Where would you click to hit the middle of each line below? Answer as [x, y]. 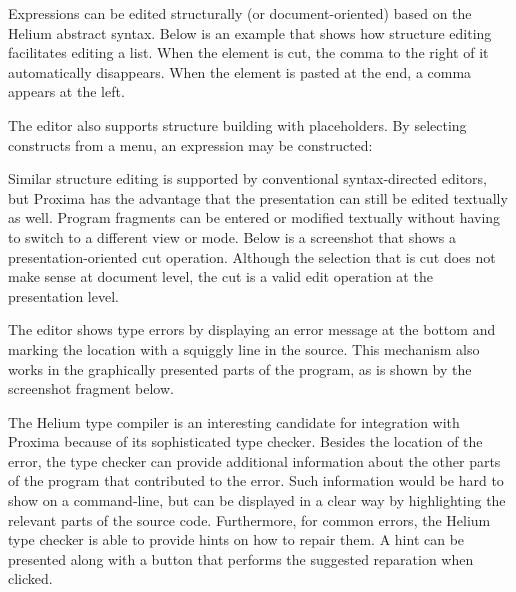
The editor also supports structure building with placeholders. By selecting [237, 124]
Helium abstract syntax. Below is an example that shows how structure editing [250, 32]
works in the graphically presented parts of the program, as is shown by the [240, 368]
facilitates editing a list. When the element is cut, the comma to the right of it [248, 52]
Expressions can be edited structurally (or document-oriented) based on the [240, 13]
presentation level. [63, 295]
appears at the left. [66, 91]
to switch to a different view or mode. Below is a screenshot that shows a [232, 236]
